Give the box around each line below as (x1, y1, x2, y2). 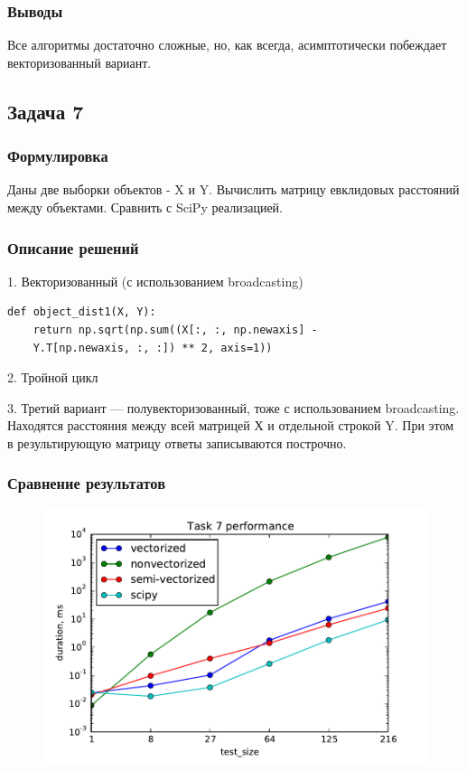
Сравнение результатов (7, 472, 165, 494)
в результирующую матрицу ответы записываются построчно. (7, 433, 347, 452)
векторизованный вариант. (7, 52, 152, 71)
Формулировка (7, 145, 108, 167)
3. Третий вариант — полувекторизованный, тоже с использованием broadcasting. (7, 398, 460, 417)
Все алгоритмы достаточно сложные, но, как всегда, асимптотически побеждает (7, 35, 447, 54)
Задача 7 (7, 97, 84, 125)
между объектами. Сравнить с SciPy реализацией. (7, 198, 283, 216)
